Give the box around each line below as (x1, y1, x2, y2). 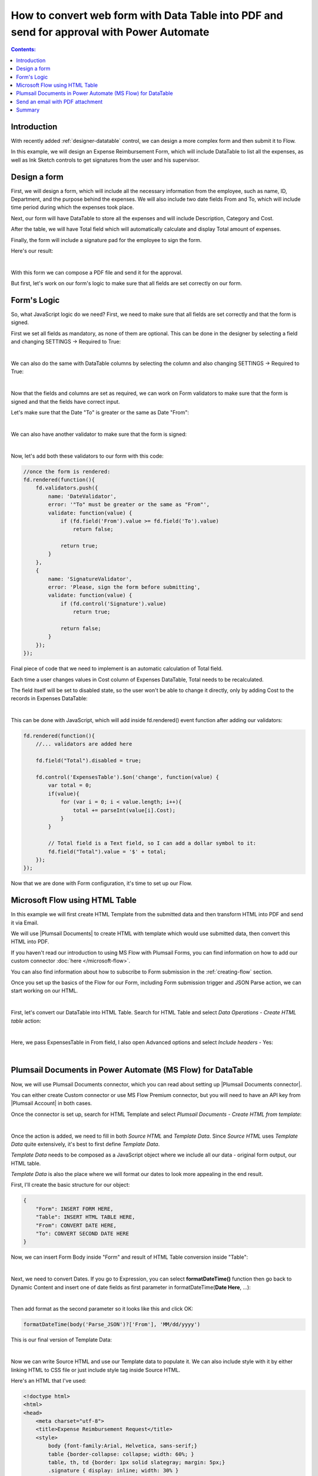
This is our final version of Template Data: (11, 1336, 112, 1343)
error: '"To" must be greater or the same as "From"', (48, 501, 210, 508)
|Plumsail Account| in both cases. (11, 1100, 92, 1107)
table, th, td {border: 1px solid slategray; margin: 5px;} (48, 1459, 226, 1465)
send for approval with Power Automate (11, 25, 210, 38)
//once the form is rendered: (23, 468, 111, 475)
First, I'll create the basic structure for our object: (11, 1181, 130, 1188)
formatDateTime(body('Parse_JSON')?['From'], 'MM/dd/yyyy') (23, 1321, 201, 1328)
